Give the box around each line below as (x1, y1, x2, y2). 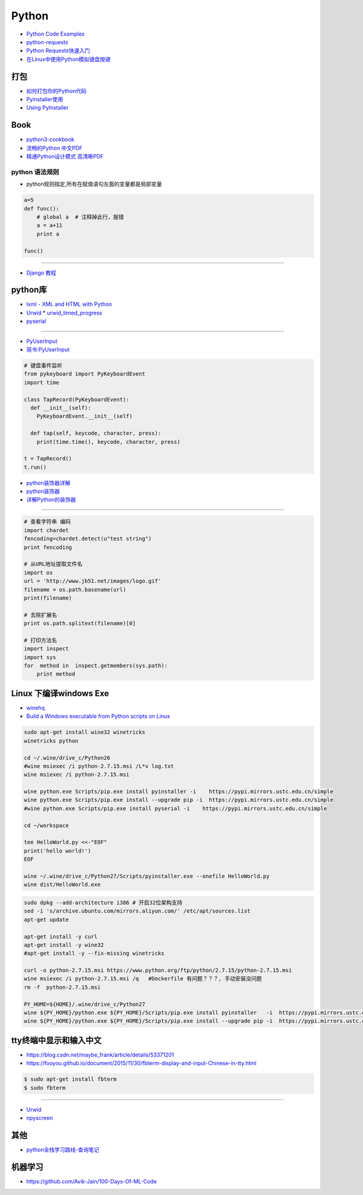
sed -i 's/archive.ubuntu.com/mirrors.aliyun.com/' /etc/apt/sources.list (24, 908, 251, 914)
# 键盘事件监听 (24, 362, 63, 369)
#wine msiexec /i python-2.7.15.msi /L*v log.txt (24, 763, 174, 769)
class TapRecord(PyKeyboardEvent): (24, 396, 129, 403)
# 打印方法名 (24, 637, 57, 643)
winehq (26, 704, 45, 711)
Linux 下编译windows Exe (11, 688, 109, 698)
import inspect (24, 645, 69, 653)
